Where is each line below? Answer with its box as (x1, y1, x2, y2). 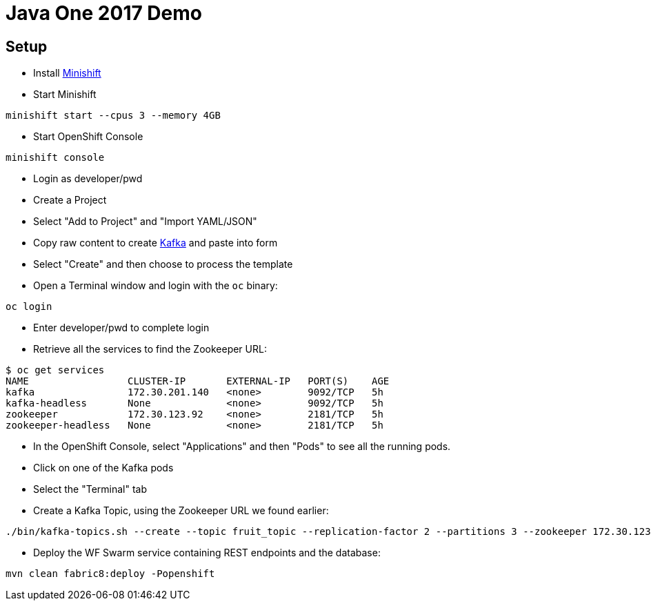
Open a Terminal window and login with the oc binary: (33, 280, 278, 292)
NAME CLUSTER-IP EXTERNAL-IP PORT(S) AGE (6, 375, 390, 387)
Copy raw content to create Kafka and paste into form (33, 237, 278, 249)
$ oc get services (6, 364, 105, 376)
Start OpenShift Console (33, 130, 143, 143)
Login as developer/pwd (33, 173, 143, 185)
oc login (6, 301, 52, 313)
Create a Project (33, 194, 107, 206)
